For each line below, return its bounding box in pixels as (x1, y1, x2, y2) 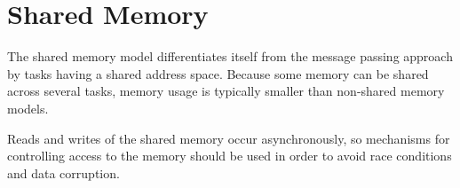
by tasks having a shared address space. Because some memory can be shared (7, 64, 429, 82)
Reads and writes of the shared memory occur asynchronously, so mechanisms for (7, 129, 450, 147)
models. (7, 98, 49, 117)
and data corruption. (7, 163, 120, 182)
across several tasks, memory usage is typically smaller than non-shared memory (7, 82, 445, 100)
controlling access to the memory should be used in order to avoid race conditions (7, 146, 452, 165)
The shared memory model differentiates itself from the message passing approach (7, 47, 453, 66)
